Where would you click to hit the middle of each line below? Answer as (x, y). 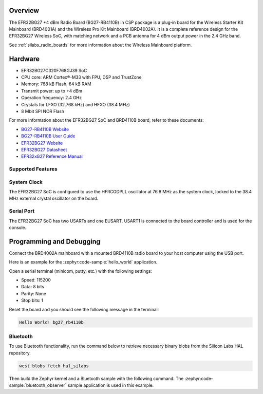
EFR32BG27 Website (42, 143)
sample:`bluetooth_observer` (38, 385)
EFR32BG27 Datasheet (44, 150)
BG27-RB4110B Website (45, 129)
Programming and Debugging (55, 241)
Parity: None (34, 293)
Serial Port (22, 211)
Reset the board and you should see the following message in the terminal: (84, 309)
